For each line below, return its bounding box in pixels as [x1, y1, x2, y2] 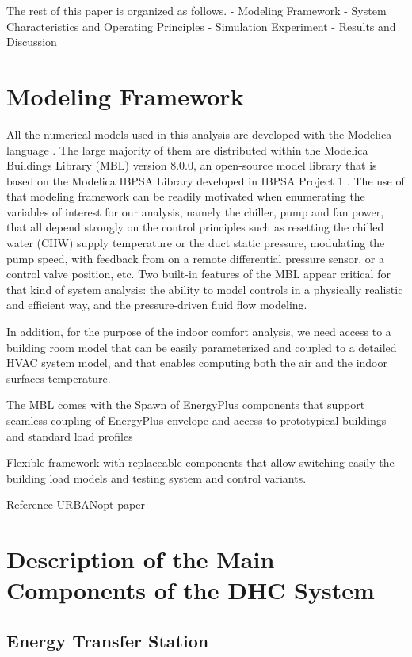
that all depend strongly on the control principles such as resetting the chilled [6, 219, 384, 235]
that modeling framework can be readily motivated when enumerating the [6, 188, 365, 204]
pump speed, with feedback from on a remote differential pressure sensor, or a [6, 250, 385, 266]
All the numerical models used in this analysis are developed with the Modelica [6, 125, 392, 142]
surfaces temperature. [6, 369, 111, 386]
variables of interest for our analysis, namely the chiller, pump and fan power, [6, 203, 384, 220]
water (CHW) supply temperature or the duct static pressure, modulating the [6, 235, 385, 251]
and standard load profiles [6, 427, 133, 444]
